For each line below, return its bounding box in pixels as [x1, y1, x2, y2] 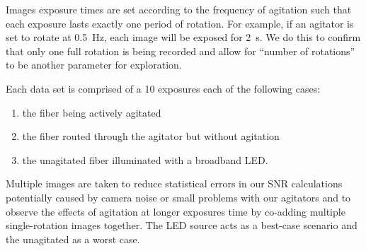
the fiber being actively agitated [22, 105, 161, 119]
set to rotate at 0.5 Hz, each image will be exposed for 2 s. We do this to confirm [6, 30, 361, 45]
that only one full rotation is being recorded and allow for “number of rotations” [6, 43, 355, 58]
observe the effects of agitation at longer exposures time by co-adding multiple [6, 204, 345, 218]
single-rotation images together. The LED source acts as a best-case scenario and [6, 218, 358, 233]
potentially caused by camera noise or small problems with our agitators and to [6, 189, 351, 204]
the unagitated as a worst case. [6, 231, 140, 246]
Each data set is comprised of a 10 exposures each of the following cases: [6, 81, 321, 95]
